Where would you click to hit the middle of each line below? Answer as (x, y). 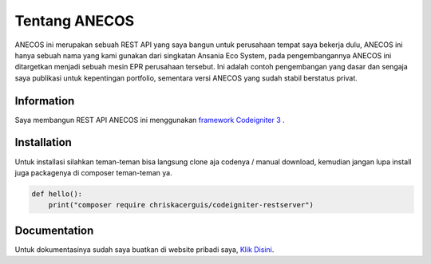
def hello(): (57, 194)
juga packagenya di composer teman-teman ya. (93, 172)
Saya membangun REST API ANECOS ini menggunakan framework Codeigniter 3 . (150, 120)
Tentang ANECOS (75, 21)
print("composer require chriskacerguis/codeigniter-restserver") (181, 205)
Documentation (54, 230)
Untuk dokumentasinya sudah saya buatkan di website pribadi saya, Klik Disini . (144, 249)
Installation (43, 142)
